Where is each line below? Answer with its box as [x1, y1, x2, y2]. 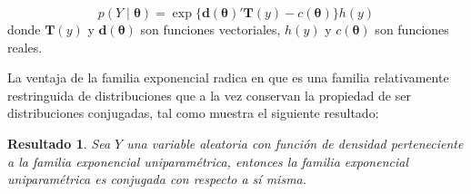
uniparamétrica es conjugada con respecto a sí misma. [7, 170, 307, 189]
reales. [7, 37, 43, 56]
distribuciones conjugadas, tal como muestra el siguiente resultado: [7, 103, 379, 122]
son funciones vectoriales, [140, 20, 281, 38]
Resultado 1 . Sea [7, 133, 111, 152]
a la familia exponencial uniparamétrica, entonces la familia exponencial [7, 151, 408, 170]
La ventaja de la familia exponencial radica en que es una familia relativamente [7, 68, 449, 87]
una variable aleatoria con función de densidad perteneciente [126, 133, 464, 152]
